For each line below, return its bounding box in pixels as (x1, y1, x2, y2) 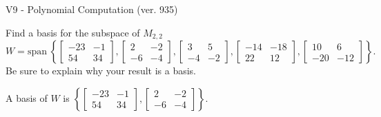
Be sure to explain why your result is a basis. (6, 63, 197, 78)
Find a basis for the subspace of (6, 25, 140, 39)
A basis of (6, 90, 48, 105)
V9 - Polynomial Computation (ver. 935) (6, 2, 178, 16)
